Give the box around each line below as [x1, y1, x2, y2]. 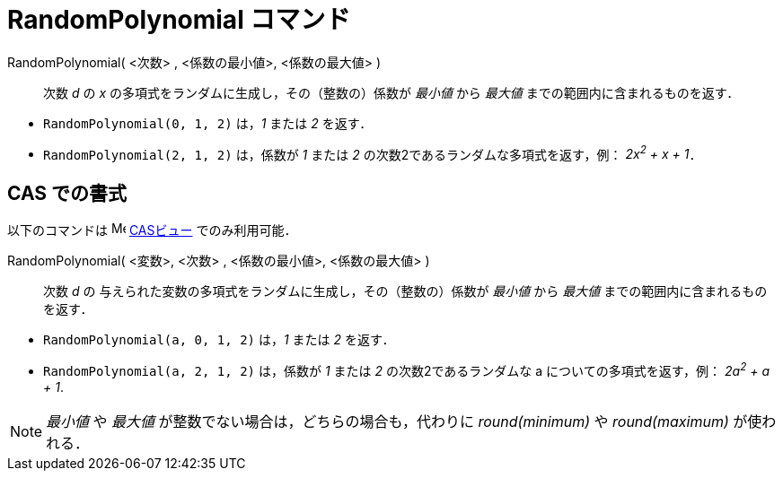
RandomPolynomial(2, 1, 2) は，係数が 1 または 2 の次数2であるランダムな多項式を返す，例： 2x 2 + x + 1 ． [43, 143, 702, 162]
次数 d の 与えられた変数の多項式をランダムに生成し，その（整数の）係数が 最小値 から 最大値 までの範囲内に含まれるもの [43, 283, 768, 300]
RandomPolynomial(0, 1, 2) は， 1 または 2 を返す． [43, 115, 373, 131]
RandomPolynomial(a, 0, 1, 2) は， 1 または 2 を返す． [43, 332, 395, 348]
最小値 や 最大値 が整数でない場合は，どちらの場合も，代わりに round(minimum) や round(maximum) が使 [46, 412, 762, 430]
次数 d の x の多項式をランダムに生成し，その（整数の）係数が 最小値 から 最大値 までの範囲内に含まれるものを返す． [43, 84, 740, 100]
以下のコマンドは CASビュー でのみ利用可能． [7, 222, 297, 239]
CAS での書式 [7, 181, 128, 204]
